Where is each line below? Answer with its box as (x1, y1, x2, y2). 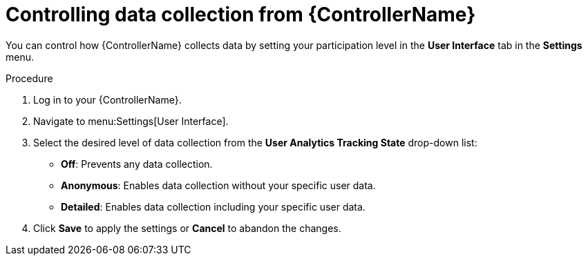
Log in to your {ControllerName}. (33, 93, 182, 106)
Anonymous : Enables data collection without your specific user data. (61, 179, 376, 191)
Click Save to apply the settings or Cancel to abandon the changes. (33, 222, 341, 234)
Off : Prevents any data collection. (61, 157, 213, 170)
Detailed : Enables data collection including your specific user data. (61, 200, 366, 213)
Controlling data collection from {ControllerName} (6, 3, 476, 26)
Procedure (6, 72, 53, 84)
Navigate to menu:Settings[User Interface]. (33, 115, 229, 127)
